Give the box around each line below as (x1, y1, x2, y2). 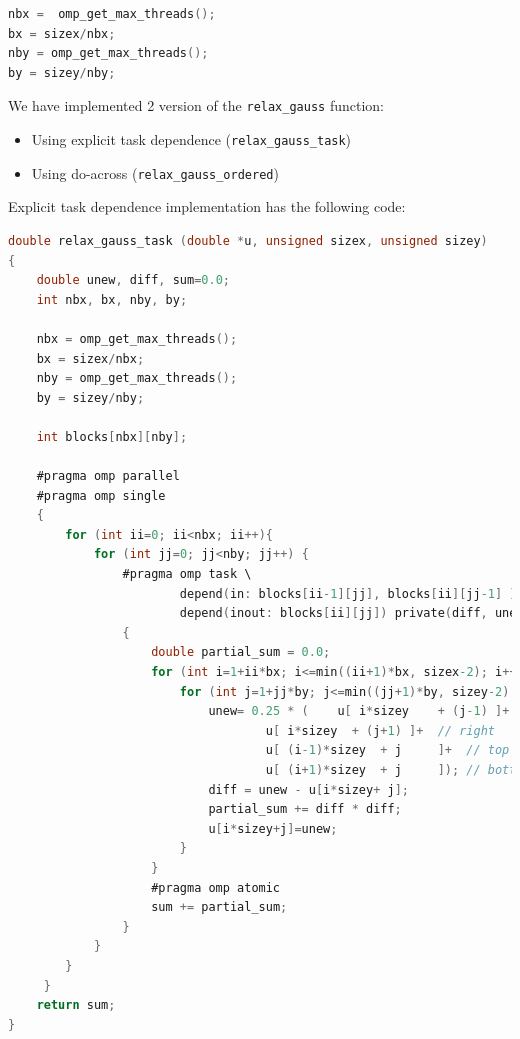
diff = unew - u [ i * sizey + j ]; (208, 782, 410, 797)
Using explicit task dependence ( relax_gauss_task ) (31, 129, 352, 150)
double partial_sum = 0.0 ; (151, 645, 331, 660)
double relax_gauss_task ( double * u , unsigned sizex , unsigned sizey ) (8, 233, 488, 248)
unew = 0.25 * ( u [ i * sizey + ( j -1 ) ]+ (208, 704, 510, 719)
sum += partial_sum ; (151, 900, 288, 915)
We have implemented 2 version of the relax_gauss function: (8, 95, 384, 116)
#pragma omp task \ (122, 567, 252, 582)
